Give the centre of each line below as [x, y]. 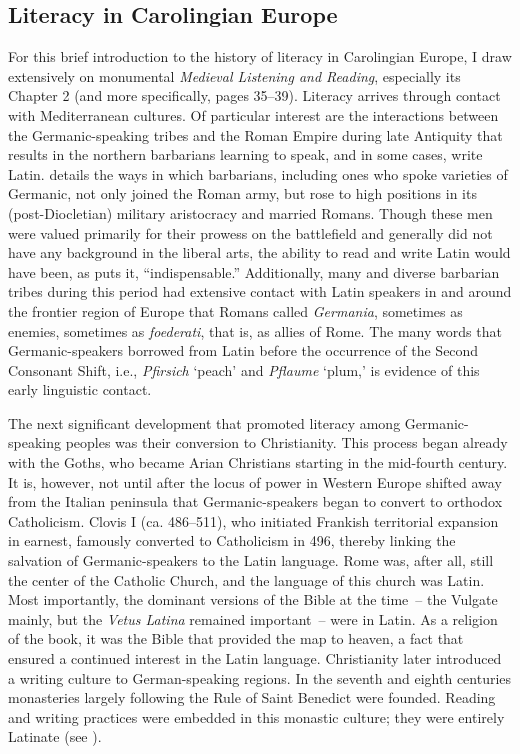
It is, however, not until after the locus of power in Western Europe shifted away [255, 481]
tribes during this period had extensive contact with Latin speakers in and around [260, 291]
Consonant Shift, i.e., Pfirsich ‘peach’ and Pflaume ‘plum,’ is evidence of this [244, 369]
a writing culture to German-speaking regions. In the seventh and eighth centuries [260, 677]
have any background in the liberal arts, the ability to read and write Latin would [259, 252]
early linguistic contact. [80, 389]
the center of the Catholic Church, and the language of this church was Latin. [246, 579]
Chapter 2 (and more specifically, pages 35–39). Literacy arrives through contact [254, 95]
